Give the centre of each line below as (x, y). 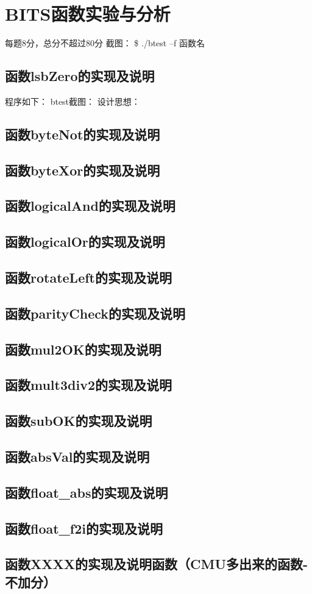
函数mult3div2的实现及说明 (88, 385)
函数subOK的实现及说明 (79, 421)
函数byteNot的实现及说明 (83, 134)
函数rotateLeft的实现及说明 (88, 278)
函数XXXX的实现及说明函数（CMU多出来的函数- (157, 564)
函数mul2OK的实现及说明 (83, 349)
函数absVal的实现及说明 (77, 456)
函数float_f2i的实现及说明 (84, 528)
